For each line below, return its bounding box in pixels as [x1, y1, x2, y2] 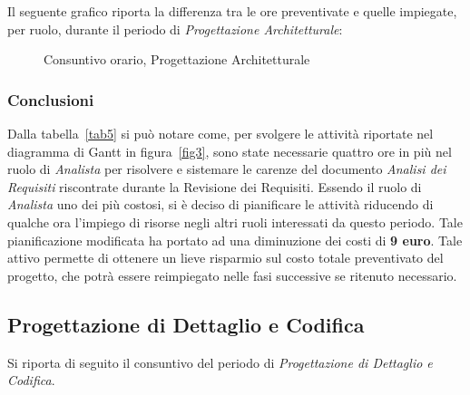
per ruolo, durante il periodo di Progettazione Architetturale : [7, 19, 343, 38]
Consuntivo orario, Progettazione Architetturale [44, 50, 310, 69]
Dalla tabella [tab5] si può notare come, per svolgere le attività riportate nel [7, 124, 434, 142]
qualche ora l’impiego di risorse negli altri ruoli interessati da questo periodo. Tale [7, 212, 463, 231]
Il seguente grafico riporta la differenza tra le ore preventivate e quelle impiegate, [7, 2, 457, 20]
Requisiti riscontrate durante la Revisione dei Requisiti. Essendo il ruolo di [7, 177, 422, 196]
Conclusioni [7, 88, 94, 111]
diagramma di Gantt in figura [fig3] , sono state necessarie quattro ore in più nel [7, 141, 452, 160]
